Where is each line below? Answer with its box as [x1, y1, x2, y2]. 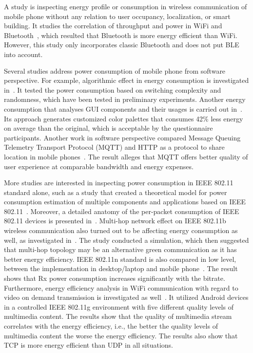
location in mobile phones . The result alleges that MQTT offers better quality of [4, 151, 248, 161]
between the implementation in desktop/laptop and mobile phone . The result [4, 263, 238, 274]
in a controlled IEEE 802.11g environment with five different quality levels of [4, 301, 234, 312]
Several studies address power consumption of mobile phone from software [4, 65, 226, 76]
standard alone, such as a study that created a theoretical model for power [4, 187, 227, 197]
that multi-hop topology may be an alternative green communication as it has [4, 244, 237, 255]
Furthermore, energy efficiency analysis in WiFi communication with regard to [4, 282, 238, 293]
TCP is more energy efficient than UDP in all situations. [4, 340, 173, 350]
